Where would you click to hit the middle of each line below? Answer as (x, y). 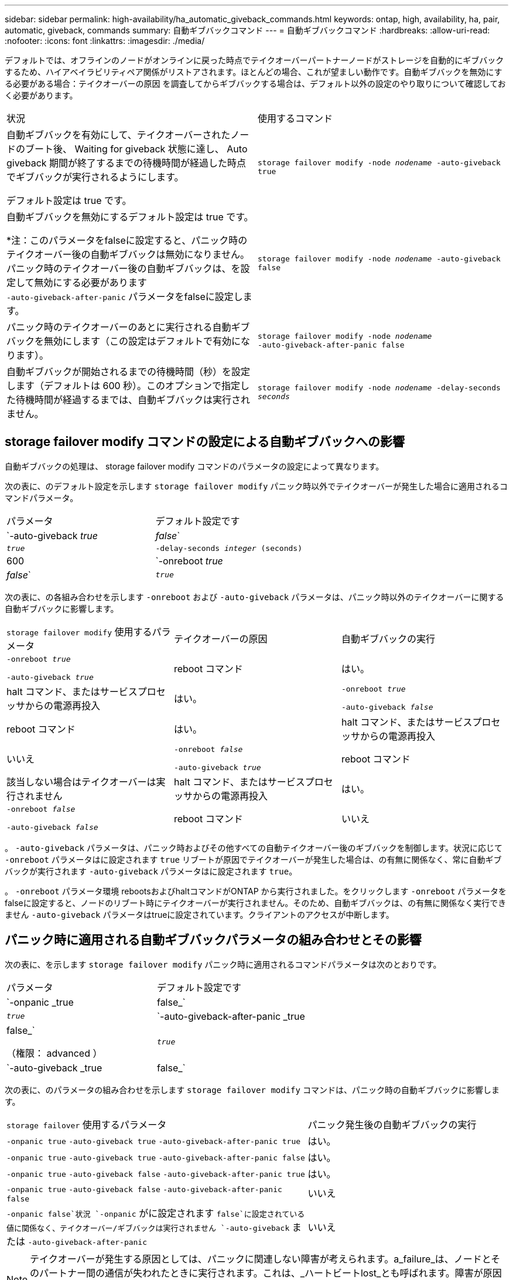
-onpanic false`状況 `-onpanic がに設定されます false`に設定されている (156, 1213)
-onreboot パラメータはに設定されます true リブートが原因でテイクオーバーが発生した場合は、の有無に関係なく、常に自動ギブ (253, 859)
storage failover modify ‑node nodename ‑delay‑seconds (379, 388)
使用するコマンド (295, 118)
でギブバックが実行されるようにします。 (95, 177)
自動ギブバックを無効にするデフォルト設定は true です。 (130, 217)
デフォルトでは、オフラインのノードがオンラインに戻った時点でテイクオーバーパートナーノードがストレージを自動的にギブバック (254, 60)
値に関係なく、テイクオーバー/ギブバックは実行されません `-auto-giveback (148, 1228)
